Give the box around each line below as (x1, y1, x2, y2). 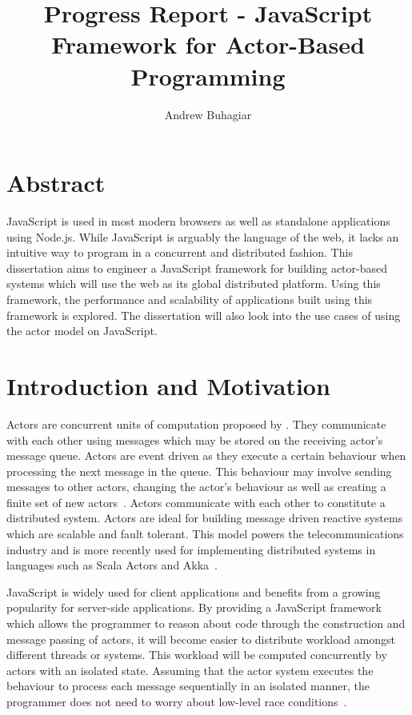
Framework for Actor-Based (51, 28, 365, 61)
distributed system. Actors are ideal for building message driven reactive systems (6, 509, 403, 526)
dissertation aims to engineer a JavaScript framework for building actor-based (6, 259, 388, 276)
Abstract (6, 166, 106, 199)
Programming (130, 59, 286, 92)
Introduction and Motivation (6, 369, 330, 401)
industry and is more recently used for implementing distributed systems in (6, 541, 376, 557)
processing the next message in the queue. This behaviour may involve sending (6, 462, 392, 479)
